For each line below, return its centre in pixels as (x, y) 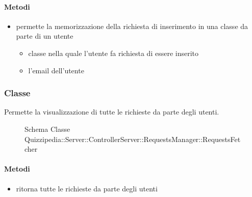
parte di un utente (45, 36)
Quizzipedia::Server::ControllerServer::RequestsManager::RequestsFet (133, 139)
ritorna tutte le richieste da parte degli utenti (87, 188)
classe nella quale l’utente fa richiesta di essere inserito (114, 53)
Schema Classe (47, 129)
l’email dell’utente (56, 70)
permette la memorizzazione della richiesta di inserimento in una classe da (132, 26)
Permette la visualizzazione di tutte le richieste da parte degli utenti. (112, 112)
